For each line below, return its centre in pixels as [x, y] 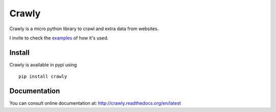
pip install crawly [43, 76]
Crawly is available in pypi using [43, 64]
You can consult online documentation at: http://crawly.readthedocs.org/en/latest [95, 103]
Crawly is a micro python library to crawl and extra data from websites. [84, 29]
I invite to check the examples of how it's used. [59, 38]
